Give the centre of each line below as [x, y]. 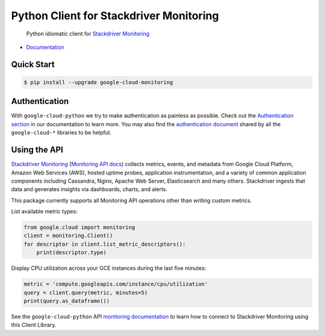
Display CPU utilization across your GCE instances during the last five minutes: [109, 268]
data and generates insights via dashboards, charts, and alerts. [89, 189]
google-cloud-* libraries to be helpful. [61, 133]
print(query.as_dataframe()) [67, 301]
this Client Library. [34, 325]
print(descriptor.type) [71, 253]
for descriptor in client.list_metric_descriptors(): [105, 244]
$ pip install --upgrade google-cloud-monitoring [98, 82]
